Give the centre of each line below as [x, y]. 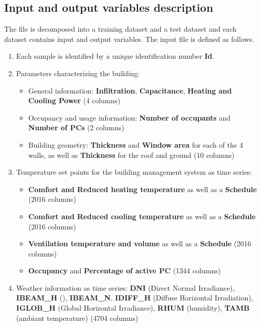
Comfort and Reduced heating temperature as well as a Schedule [143, 189]
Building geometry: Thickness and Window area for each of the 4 [136, 144]
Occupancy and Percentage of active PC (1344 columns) [125, 271]
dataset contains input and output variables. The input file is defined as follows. [129, 39]
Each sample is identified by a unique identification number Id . [115, 56]
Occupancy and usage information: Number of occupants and [129, 117]
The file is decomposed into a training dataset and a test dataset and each [120, 29]
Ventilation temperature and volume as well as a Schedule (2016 [140, 243]
